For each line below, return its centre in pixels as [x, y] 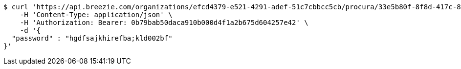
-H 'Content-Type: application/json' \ [96, 15]
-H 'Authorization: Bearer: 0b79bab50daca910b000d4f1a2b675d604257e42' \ [164, 23]
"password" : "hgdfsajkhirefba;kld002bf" [92, 38]
